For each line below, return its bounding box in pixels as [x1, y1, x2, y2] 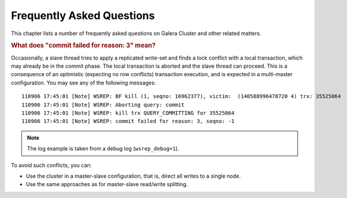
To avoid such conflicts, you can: [11, 161, 92, 169]
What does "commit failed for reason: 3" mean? [11, 42, 156, 50]
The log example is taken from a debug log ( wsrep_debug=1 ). [27, 145, 179, 152]
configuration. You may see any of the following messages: [11, 79, 156, 86]
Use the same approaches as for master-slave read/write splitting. [26, 181, 188, 188]
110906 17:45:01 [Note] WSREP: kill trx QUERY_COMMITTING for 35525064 [21, 109, 235, 116]
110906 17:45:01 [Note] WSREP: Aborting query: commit [21, 101, 185, 108]
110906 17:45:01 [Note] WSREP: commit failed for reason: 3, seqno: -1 [21, 118, 235, 125]
